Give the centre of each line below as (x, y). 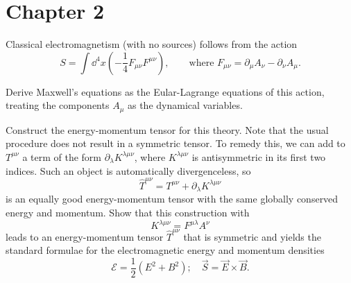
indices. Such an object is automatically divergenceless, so (128, 170)
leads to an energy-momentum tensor (85, 236)
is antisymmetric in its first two (259, 156)
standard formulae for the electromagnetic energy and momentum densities (165, 250)
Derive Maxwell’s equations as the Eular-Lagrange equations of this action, (165, 91)
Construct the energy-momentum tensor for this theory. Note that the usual (167, 129)
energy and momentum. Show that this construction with (128, 212)
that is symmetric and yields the (252, 236)
